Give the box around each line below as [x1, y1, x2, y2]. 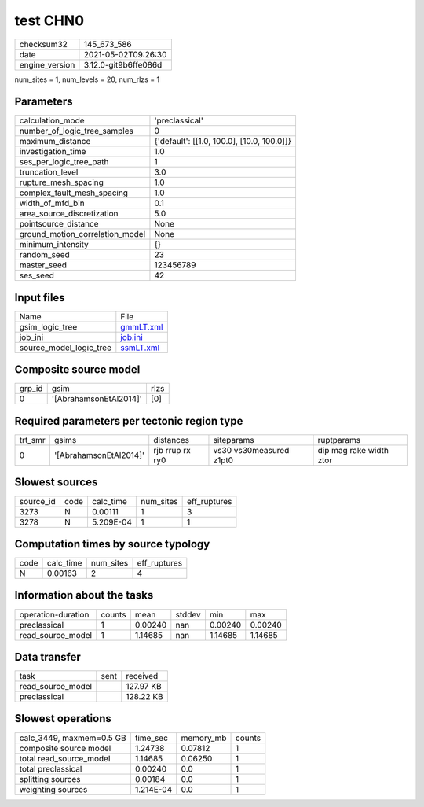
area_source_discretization [19, 208, 119, 219]
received [126, 671, 159, 682]
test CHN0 [14, 12, 85, 29]
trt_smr [19, 435, 46, 445]
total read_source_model [19, 753, 111, 764]
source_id [19, 496, 56, 507]
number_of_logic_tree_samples [19, 126, 133, 137]
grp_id [19, 383, 43, 394]
